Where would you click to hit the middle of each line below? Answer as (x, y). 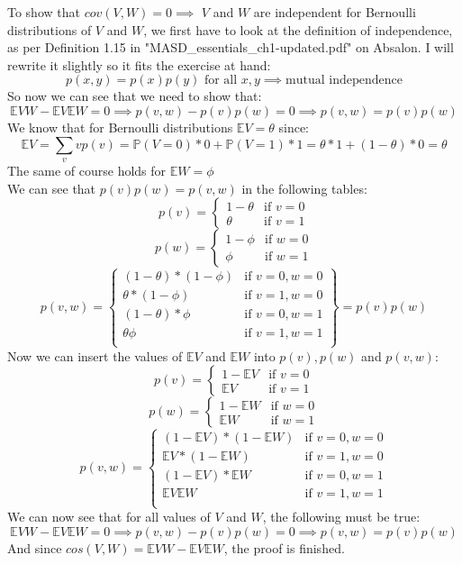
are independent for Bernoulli (335, 12)
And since (35, 547)
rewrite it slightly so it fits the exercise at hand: (139, 64)
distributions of (50, 29)
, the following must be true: (341, 517)
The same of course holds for (87, 170)
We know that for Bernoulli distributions (120, 127)
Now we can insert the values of (95, 355)
